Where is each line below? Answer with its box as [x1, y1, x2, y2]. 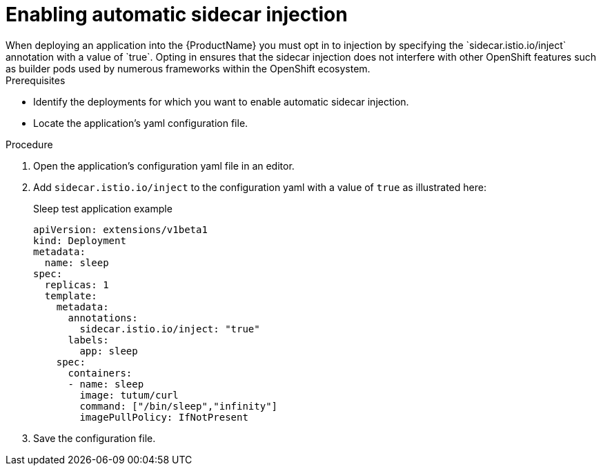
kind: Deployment [33, 234, 126, 246]
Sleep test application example [33, 202, 173, 214]
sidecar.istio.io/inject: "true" [79, 323, 260, 334]
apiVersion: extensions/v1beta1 [33, 223, 208, 235]
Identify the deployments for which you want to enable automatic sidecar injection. [33, 95, 409, 108]
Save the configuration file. [33, 432, 156, 444]
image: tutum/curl [79, 389, 179, 401]
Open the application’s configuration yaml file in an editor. [33, 159, 295, 172]
